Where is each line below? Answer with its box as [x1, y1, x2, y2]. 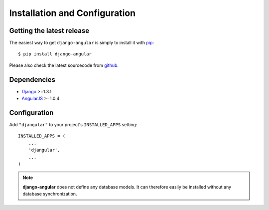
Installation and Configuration [9, 7, 136, 18]
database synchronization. [22, 191, 77, 197]
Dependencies [9, 75, 56, 84]
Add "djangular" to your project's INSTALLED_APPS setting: [9, 122, 137, 128]
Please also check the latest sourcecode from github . [9, 62, 119, 68]
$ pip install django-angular [18, 51, 92, 57]
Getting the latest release [9, 26, 90, 35]
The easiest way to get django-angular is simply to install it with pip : [9, 40, 154, 46]
